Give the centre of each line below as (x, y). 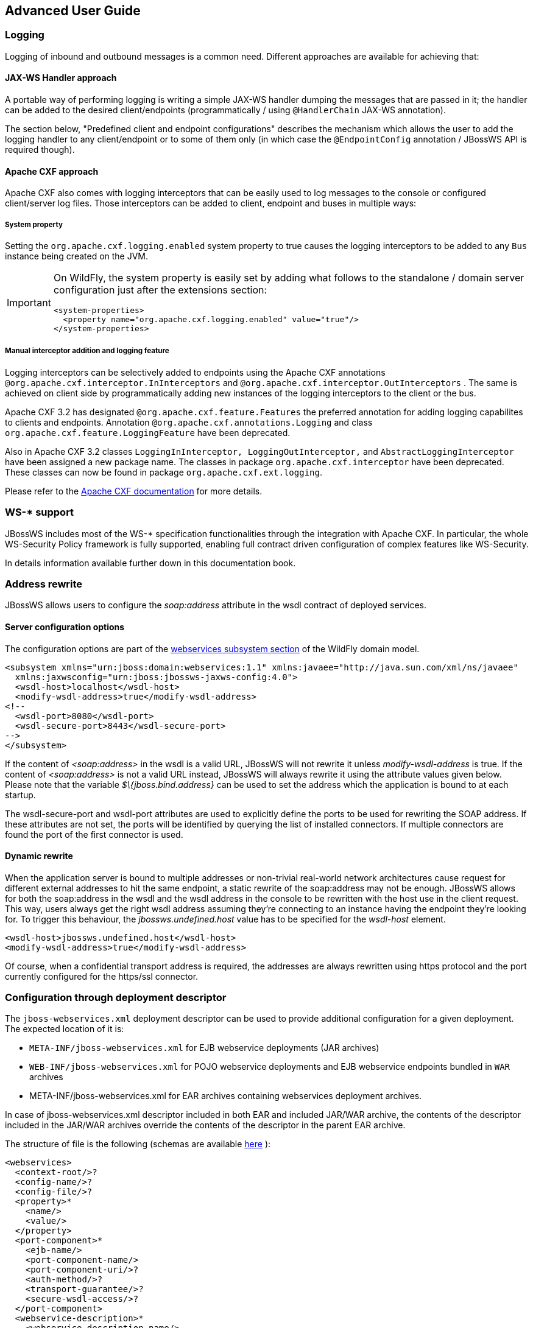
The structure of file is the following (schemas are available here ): (138, 1144)
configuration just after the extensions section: (160, 290)
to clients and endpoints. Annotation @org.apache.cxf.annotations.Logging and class (189, 422)
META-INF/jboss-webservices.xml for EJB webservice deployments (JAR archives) (204, 1048)
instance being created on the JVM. (77, 256)
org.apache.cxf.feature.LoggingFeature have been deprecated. (148, 432)
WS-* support (40, 512)
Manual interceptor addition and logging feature (87, 351)
